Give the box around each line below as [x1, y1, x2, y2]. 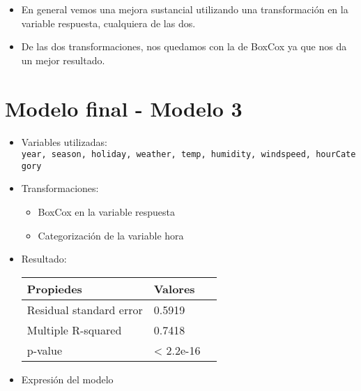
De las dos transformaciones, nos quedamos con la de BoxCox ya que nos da [21, 39, 347, 54]
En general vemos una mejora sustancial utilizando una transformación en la [21, 2, 348, 16]
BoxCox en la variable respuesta [38, 205, 175, 219]
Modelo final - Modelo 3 [5, 94, 243, 122]
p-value [26, 341, 63, 358]
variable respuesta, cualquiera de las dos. [21, 15, 196, 30]
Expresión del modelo [21, 371, 114, 386]
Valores [153, 280, 195, 297]
